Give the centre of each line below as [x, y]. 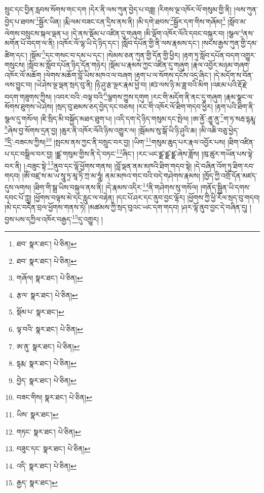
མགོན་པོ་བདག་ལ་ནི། [30, 43]
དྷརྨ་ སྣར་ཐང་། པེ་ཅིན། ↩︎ [46, 363]
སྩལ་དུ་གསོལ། [22, 118]
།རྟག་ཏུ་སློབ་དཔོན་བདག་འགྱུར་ [219, 55]
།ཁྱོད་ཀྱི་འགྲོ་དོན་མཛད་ [230, 175]
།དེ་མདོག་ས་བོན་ [233, 74]
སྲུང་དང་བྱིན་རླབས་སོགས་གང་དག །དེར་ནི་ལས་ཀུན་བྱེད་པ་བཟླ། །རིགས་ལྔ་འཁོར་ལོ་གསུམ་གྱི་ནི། [118, 9]
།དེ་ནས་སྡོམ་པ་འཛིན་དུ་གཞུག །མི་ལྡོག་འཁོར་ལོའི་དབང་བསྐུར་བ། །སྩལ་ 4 [157, 32]
